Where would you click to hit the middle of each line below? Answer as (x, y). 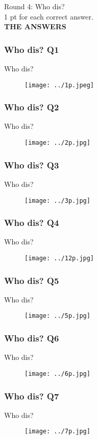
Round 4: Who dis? (34, 6)
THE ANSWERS (35, 26)
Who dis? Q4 (32, 223)
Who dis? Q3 (32, 165)
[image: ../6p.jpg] (57, 374)
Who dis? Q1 (32, 49)
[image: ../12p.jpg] (59, 258)
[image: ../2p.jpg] (57, 143)
